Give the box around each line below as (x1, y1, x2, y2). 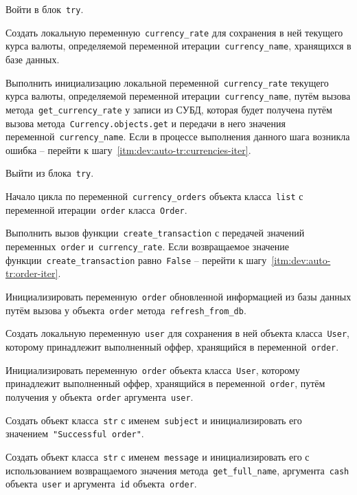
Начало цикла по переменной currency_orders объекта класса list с (5, 189, 303, 203)
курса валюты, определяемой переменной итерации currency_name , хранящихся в (5, 38, 352, 53)
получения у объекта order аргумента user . (5, 389, 194, 404)
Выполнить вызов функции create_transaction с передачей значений (5, 225, 305, 240)
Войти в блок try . (5, 2, 84, 16)
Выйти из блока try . (5, 166, 94, 180)
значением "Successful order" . (5, 426, 144, 441)
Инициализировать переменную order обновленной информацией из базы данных (5, 289, 352, 303)
